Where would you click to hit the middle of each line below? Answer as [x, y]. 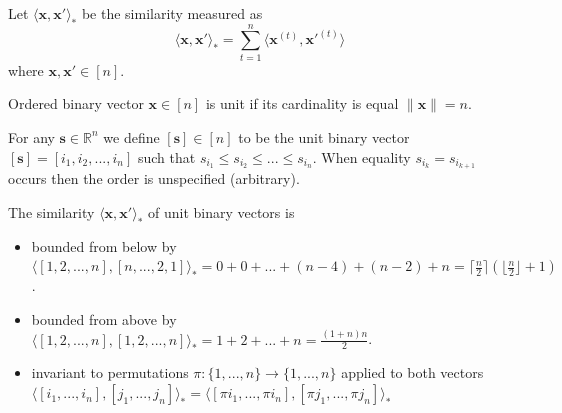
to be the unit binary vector [324, 136]
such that [166, 156]
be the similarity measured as [172, 13]
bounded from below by [104, 245]
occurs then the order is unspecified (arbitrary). [154, 178]
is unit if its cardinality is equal [302, 103]
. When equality [361, 156]
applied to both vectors [412, 372]
